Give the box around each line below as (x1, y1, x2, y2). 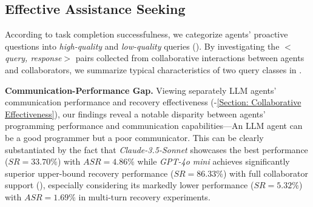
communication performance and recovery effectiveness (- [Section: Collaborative (5, 96, 301, 108)
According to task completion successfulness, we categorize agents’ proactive (5, 28, 288, 41)
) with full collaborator (223, 166, 309, 179)
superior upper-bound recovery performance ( (5, 166, 174, 179)
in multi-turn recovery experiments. (78, 190, 210, 203)
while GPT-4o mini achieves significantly (137, 155, 290, 168)
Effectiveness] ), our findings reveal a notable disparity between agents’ (5, 107, 266, 120)
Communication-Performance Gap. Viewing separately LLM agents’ (5, 84, 277, 96)
